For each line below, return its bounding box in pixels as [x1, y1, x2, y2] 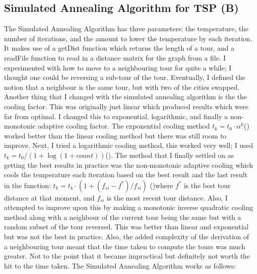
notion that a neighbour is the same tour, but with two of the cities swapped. [4, 81, 240, 92]
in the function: [4, 180, 51, 190]
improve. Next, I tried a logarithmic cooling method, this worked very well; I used [4, 140, 253, 150]
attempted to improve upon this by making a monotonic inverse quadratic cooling [4, 202, 253, 212]
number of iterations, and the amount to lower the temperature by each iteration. [4, 33, 253, 43]
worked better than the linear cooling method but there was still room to [4, 130, 227, 140]
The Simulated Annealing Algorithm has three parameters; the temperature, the [4, 23, 249, 34]
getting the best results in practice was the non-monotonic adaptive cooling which [4, 159, 254, 170]
